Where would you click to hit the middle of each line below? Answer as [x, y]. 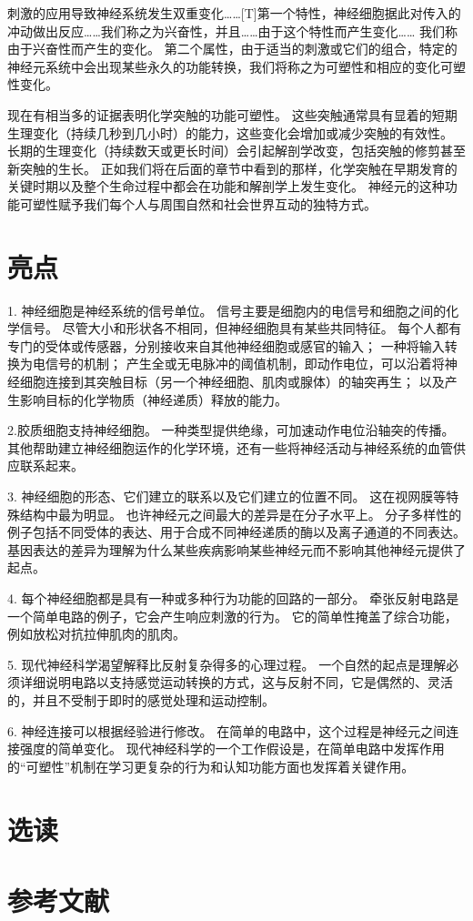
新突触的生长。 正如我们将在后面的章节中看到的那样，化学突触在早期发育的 [232, 168]
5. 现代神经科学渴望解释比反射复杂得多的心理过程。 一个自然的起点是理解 [227, 664]
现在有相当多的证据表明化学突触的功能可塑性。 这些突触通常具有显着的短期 [232, 114]
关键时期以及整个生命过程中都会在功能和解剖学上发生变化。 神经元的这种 [226, 186]
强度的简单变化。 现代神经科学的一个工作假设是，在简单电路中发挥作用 [232, 749]
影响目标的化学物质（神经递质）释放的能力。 [153, 399]
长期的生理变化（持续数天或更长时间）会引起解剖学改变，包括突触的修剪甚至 [236, 151]
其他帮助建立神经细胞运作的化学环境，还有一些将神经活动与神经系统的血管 [230, 447]
